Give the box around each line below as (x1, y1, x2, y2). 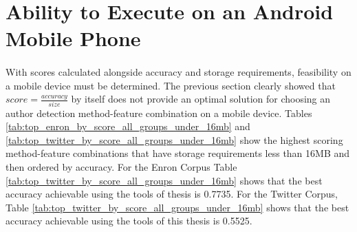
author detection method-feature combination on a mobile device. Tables (6, 105, 312, 120)
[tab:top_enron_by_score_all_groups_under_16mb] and (6, 119, 250, 134)
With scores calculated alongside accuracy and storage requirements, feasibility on (6, 65, 351, 79)
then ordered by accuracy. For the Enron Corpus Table (6, 160, 237, 174)
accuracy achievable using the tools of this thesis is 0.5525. (6, 213, 252, 228)
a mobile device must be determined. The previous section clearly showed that (6, 78, 336, 92)
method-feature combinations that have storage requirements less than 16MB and (6, 146, 350, 160)
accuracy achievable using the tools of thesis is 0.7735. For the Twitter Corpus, (6, 187, 338, 201)
